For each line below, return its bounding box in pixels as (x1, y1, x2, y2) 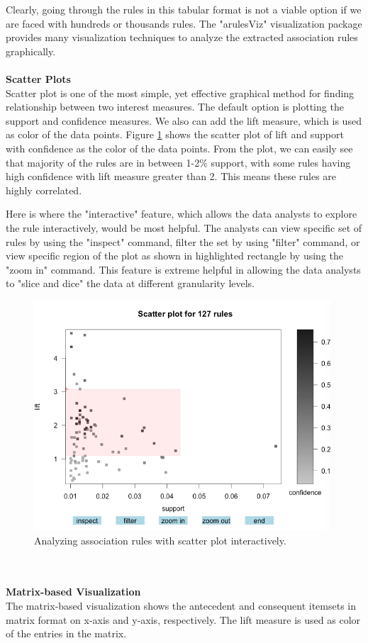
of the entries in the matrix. (6, 626, 127, 641)
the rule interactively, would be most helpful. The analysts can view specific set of (6, 220, 362, 235)
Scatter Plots (6, 71, 71, 86)
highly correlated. (6, 182, 82, 197)
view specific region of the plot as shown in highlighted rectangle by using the (6, 248, 343, 263)
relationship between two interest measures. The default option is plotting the (6, 99, 344, 114)
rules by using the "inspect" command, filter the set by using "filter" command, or (6, 234, 360, 249)
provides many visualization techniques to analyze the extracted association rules (6, 30, 358, 45)
